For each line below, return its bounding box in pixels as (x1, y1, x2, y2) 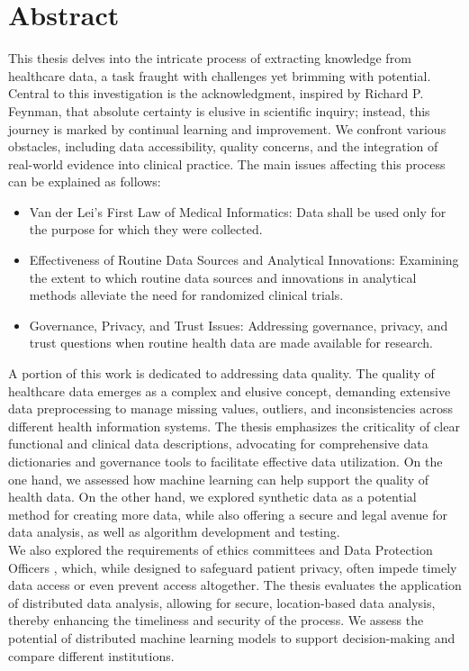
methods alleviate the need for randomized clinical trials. (29, 286, 344, 304)
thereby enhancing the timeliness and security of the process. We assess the (8, 611, 424, 630)
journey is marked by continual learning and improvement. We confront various (8, 119, 446, 138)
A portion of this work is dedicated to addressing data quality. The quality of (8, 364, 435, 383)
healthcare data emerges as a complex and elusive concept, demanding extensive (8, 381, 451, 400)
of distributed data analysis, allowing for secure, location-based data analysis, (8, 593, 436, 612)
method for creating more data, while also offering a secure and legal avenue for (8, 504, 448, 523)
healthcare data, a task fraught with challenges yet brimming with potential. (8, 66, 431, 85)
